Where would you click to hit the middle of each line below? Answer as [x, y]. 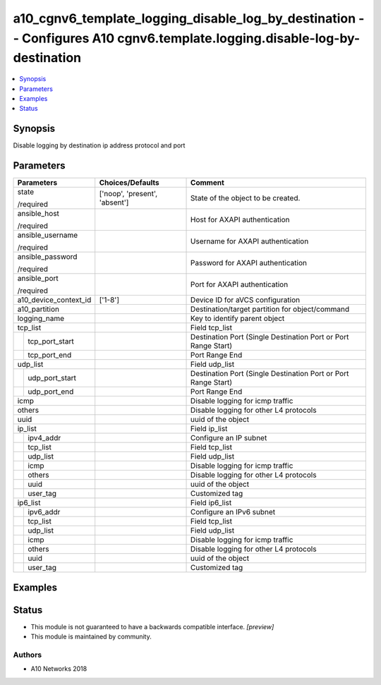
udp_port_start [52, 378]
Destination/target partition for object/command [270, 309]
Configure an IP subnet [229, 438]
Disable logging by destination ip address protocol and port [99, 145]
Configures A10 [68, 38]
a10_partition [38, 309]
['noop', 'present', [128, 194]
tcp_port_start [51, 341]
